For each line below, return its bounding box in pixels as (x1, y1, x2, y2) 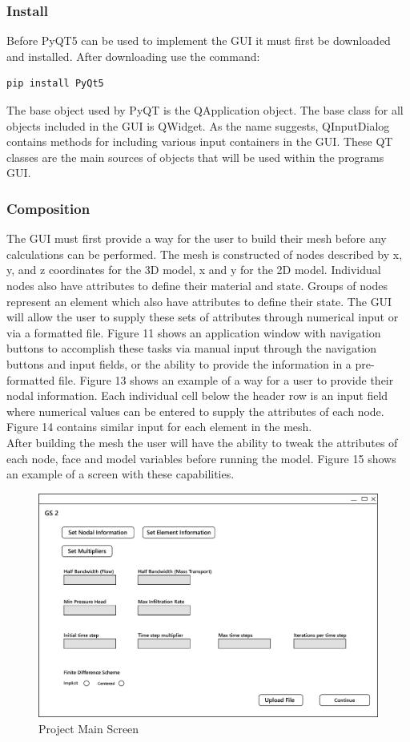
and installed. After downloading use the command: (6, 47, 260, 64)
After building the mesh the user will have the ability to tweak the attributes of (6, 434, 398, 450)
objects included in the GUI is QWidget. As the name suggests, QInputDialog (6, 117, 390, 134)
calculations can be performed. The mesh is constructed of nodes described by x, (6, 245, 403, 262)
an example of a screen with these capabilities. (6, 466, 235, 482)
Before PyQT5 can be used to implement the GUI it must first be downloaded (6, 32, 391, 49)
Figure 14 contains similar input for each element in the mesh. (6, 418, 312, 435)
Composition (6, 198, 90, 218)
